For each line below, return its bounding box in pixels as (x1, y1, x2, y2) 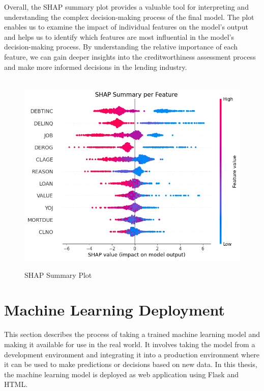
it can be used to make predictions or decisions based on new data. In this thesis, (4, 359, 257, 370)
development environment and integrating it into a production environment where (4, 349, 259, 359)
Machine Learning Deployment (4, 299, 225, 320)
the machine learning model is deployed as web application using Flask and (4, 369, 239, 379)
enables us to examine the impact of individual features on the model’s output (4, 21, 248, 32)
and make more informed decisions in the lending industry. (4, 61, 187, 72)
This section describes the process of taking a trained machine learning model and (4, 329, 260, 340)
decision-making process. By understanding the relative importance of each (4, 41, 238, 52)
